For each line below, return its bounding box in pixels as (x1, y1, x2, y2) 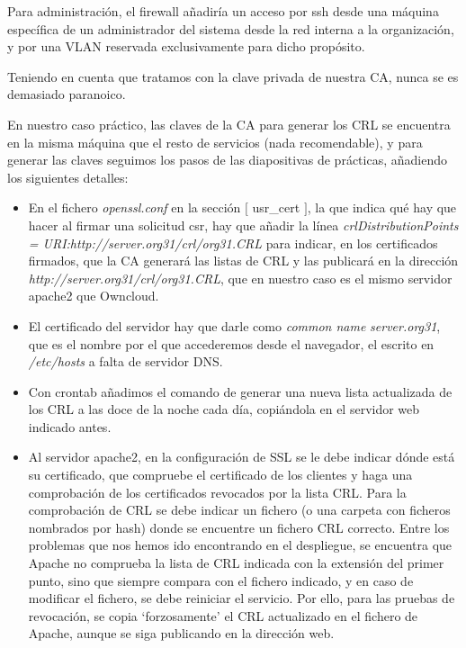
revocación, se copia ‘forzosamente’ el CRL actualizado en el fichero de (28, 606, 418, 625)
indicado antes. (28, 417, 112, 436)
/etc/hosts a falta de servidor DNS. (28, 352, 223, 371)
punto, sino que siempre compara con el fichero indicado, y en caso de (28, 571, 414, 589)
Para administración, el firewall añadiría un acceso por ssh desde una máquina (7, 2, 439, 20)
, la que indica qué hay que (307, 198, 457, 217)
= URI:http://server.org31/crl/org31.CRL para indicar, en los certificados (28, 233, 438, 252)
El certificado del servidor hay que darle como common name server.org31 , (28, 316, 441, 335)
